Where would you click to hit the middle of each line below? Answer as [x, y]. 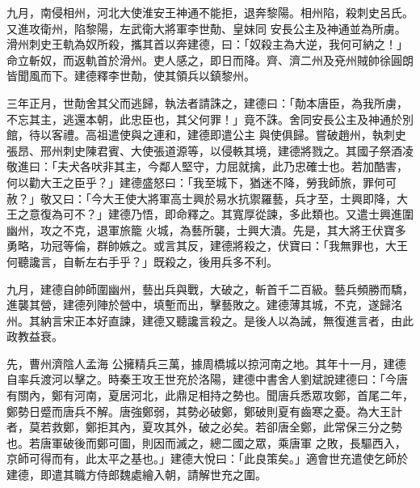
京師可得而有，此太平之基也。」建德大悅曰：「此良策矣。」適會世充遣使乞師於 [207, 458]
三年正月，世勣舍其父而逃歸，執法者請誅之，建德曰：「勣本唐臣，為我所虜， [207, 102]
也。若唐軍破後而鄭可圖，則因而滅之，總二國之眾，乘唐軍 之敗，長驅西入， [206, 442]
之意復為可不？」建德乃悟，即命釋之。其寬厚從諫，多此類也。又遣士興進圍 [215, 214]
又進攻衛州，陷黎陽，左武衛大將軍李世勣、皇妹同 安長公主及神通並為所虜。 [206, 28]
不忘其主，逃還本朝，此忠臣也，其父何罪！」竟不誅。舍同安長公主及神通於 [204, 119]
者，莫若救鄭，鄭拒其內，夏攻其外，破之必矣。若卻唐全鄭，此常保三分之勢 [204, 427]
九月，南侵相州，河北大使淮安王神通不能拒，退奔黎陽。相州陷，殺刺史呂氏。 [210, 12]
